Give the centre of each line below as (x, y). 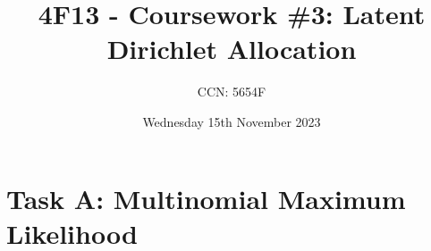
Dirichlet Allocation (232, 49)
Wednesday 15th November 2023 (232, 121)
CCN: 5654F (232, 92)
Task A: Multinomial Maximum (206, 198)
